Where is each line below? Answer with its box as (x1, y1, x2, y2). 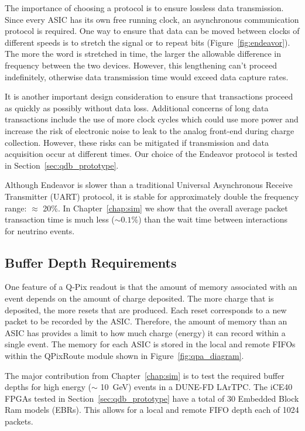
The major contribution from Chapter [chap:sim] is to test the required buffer (5, 369, 285, 381)
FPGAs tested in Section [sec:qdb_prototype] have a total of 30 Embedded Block (5, 392, 299, 404)
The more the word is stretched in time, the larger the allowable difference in (5, 47, 282, 60)
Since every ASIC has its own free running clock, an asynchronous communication (5, 13, 299, 25)
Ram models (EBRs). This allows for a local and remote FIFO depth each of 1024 (5, 403, 299, 416)
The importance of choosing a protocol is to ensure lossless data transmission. (5, 2, 284, 13)
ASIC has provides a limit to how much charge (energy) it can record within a (5, 326, 286, 338)
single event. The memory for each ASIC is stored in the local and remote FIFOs (5, 338, 296, 350)
